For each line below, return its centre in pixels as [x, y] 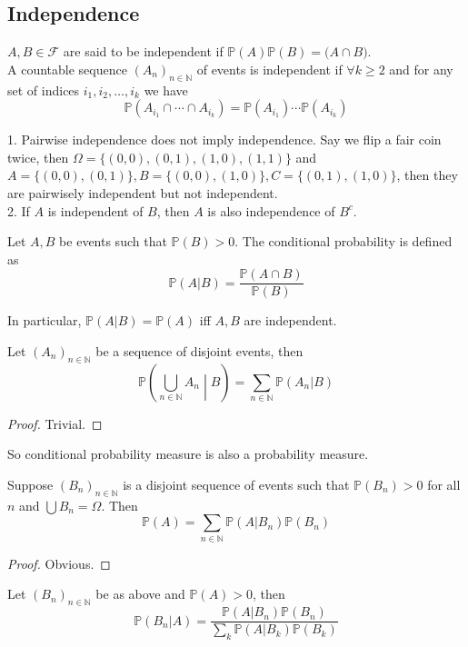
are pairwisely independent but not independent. [143, 192]
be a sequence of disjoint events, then [199, 351]
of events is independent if [269, 69]
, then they [427, 175]
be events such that [113, 241]
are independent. [290, 320]
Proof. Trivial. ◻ [55, 423]
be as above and [140, 594]
